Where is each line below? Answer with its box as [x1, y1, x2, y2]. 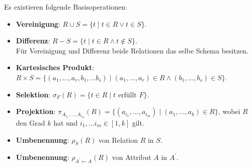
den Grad [16, 117, 45, 128]
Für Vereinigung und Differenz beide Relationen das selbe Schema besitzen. [16, 45, 249, 55]
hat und [53, 117, 78, 128]
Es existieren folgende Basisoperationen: [4, 2, 127, 12]
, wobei [218, 106, 240, 117]
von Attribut [112, 152, 151, 162]
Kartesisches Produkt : [16, 62, 95, 73]
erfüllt [118, 91, 137, 99]
